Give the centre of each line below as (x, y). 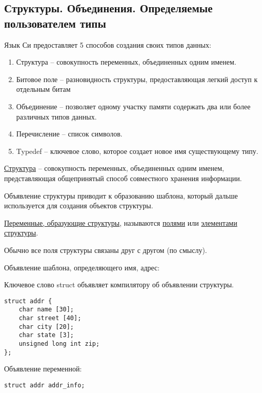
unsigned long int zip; (59, 343)
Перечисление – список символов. (69, 134)
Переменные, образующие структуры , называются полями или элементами (121, 222)
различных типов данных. (56, 116)
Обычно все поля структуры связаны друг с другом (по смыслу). (106, 250)
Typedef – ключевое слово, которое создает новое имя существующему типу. (137, 151)
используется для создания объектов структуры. (79, 205)
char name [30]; (46, 310)
